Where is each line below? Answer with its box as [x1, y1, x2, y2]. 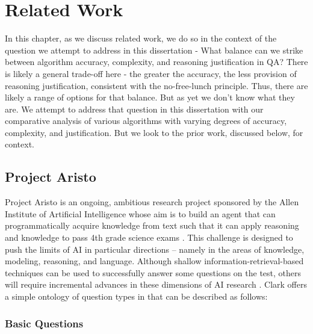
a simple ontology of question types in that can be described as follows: [5, 290, 268, 303]
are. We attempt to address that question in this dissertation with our [5, 102, 264, 115]
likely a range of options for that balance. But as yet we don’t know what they [5, 91, 295, 104]
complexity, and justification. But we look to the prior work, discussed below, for [5, 126, 303, 138]
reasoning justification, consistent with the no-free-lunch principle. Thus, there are [5, 79, 308, 91]
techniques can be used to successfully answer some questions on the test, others [5, 266, 302, 279]
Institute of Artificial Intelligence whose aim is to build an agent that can [5, 207, 276, 220]
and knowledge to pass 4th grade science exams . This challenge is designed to [5, 231, 293, 244]
